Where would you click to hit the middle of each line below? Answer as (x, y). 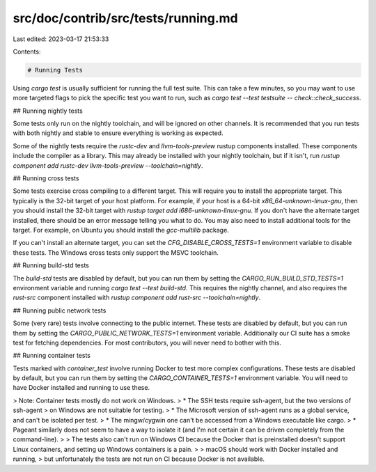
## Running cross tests (46, 178)
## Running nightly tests (48, 111)
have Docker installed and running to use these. (81, 388)
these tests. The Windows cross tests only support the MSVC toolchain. (116, 252)
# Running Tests (55, 70)
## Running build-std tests (51, 265)
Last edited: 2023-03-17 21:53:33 (61, 39)
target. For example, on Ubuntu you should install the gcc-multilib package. (121, 230)
